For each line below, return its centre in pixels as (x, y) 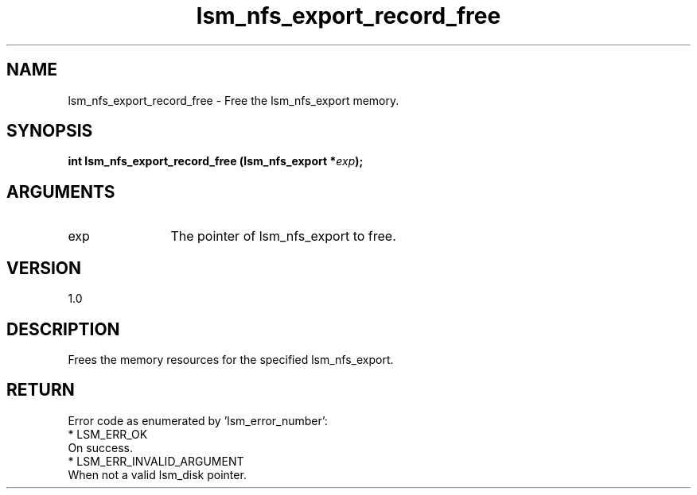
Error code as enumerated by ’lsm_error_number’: (198, 420)
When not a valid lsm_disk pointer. (157, 474)
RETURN (41, 390)
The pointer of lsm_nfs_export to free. (283, 236)
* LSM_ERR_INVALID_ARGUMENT (156, 461)
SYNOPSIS (50, 131)
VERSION (44, 268)
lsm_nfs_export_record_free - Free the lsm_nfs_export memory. (234, 100)
